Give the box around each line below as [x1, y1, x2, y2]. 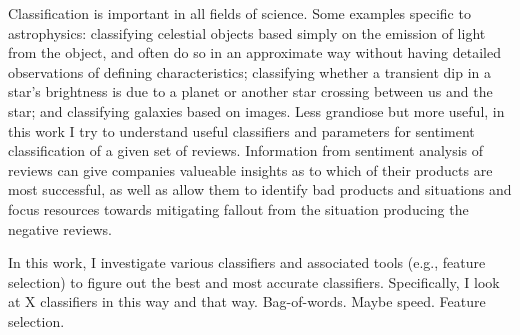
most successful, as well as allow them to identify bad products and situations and [8, 179, 512, 200]
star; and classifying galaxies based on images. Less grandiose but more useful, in [8, 100, 505, 121]
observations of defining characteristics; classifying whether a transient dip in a [8, 61, 491, 82]
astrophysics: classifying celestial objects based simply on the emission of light [8, 22, 486, 43]
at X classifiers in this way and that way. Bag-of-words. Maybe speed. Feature [8, 291, 486, 312]
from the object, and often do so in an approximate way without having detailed [8, 42, 501, 63]
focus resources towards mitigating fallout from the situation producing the [8, 198, 469, 219]
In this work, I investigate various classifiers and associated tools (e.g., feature [8, 252, 486, 273]
